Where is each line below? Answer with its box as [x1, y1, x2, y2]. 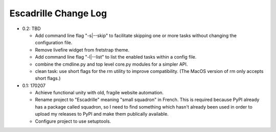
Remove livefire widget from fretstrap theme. [35, 46, 130, 53]
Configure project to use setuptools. [35, 118, 111, 124]
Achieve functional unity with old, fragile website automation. [35, 90, 164, 96]
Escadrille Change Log [9, 8, 107, 19]
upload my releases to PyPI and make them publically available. [35, 111, 169, 117]
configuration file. [35, 40, 73, 46]
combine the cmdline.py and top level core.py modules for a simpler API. [35, 61, 188, 67]
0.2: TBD [22, 25, 41, 32]
